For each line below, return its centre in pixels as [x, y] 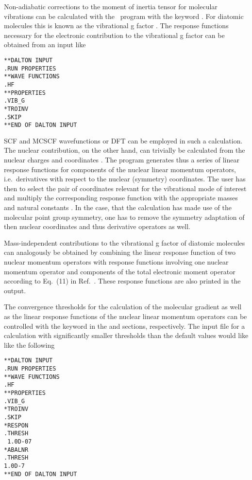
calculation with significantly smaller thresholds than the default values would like [126, 335]
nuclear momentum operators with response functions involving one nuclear [116, 262]
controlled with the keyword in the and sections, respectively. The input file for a [125, 326]
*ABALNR [16, 450]
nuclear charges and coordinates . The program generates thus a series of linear [122, 160]
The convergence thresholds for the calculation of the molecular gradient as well [123, 307]
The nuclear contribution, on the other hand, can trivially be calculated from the [125, 150]
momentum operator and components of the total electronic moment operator [120, 271]
